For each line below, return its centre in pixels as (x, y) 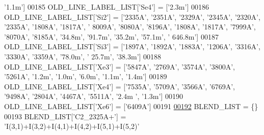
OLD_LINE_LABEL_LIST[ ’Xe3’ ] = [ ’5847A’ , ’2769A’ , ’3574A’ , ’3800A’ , (120, 66)
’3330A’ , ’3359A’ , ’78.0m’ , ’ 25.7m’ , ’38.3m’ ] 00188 (83, 56)
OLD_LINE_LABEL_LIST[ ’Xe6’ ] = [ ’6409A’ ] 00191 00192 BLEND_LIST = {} (131, 106)
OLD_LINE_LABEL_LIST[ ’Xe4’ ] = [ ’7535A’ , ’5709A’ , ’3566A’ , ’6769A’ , (120, 86)
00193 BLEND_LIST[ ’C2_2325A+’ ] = (65, 116)
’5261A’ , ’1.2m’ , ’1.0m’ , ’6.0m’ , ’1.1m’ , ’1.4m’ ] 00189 (86, 76)
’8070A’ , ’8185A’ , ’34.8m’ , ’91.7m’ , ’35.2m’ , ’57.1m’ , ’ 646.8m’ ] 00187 (111, 36)
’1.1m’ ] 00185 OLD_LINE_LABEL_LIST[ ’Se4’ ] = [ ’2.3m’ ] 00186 (107, 7)
